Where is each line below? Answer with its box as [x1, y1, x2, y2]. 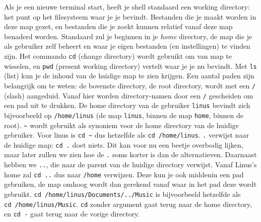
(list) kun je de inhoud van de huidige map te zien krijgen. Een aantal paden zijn [4, 70, 254, 81]
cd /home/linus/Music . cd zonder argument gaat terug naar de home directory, [4, 198, 252, 209]
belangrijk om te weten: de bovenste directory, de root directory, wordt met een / [4, 80, 256, 90]
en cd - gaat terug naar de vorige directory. [4, 208, 140, 219]
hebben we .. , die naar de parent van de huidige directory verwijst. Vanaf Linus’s [4, 159, 257, 170]
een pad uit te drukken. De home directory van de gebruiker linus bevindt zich [4, 100, 250, 110]
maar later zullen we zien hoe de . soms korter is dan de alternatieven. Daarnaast [4, 149, 257, 160]
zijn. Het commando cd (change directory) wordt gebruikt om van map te [4, 50, 232, 61]
